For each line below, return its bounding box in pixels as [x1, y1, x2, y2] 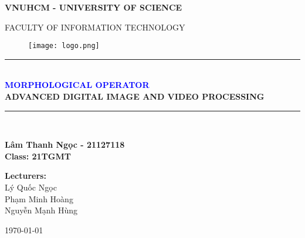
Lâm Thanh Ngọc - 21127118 [5, 138, 125, 151]
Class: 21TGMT [5, 149, 71, 162]
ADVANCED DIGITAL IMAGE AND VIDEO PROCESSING [5, 90, 265, 103]
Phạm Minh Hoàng [5, 192, 73, 205]
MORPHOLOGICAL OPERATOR [5, 79, 150, 91]
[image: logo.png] [28, 42, 100, 50]
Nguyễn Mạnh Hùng [5, 204, 78, 216]
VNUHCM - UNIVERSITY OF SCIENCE [5, 1, 182, 13]
